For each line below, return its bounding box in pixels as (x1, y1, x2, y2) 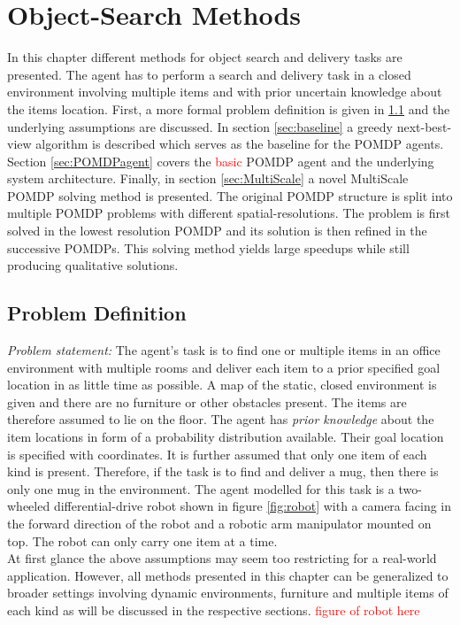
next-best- (396, 117, 452, 135)
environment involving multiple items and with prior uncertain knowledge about (7, 82, 442, 101)
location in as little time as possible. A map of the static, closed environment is (7, 375, 437, 394)
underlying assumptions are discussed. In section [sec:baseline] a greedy (7, 117, 393, 135)
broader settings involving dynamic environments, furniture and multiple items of (7, 583, 448, 602)
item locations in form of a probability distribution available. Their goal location (7, 428, 444, 446)
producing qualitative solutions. (7, 256, 179, 274)
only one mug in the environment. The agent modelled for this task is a (7, 479, 395, 498)
